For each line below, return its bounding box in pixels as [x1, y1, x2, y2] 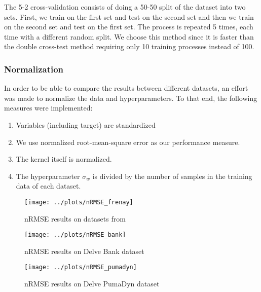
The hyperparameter [16, 170, 80, 181]
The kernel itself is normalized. [16, 154, 112, 164]
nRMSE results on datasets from [24, 213, 126, 224]
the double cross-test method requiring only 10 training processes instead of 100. [4, 41, 254, 52]
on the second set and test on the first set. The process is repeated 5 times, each [4, 21, 253, 32]
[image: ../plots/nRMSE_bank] [24, 231, 126, 239]
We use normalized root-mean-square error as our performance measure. [16, 136, 240, 147]
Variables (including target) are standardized [16, 119, 156, 130]
